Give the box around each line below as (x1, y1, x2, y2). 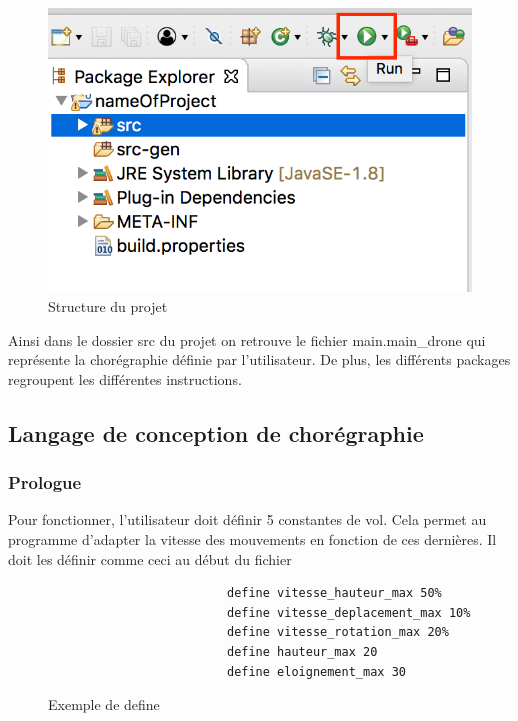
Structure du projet (48, 296, 168, 317)
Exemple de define (48, 694, 160, 715)
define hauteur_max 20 (226, 644, 378, 659)
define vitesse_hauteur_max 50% (226, 586, 442, 601)
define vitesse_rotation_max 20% (226, 625, 449, 640)
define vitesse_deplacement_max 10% (226, 605, 471, 620)
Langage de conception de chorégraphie (8, 417, 424, 448)
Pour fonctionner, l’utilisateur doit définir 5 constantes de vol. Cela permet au (8, 509, 487, 530)
